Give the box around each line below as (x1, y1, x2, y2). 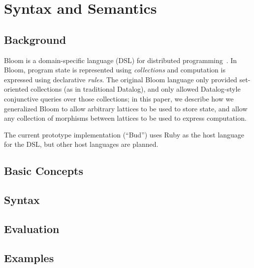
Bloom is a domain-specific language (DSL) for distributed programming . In (4, 55, 237, 65)
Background (4, 32, 66, 47)
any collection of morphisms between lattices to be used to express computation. (4, 113, 247, 123)
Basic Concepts (4, 163, 84, 178)
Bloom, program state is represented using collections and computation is (4, 65, 225, 75)
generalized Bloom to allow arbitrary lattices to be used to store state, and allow (4, 103, 248, 113)
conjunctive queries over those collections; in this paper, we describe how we (4, 93, 234, 103)
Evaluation (4, 221, 60, 236)
